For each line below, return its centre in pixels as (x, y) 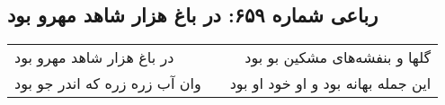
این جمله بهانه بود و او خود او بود (330, 83)
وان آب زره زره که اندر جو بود (108, 83)
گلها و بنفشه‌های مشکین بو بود (338, 57)
